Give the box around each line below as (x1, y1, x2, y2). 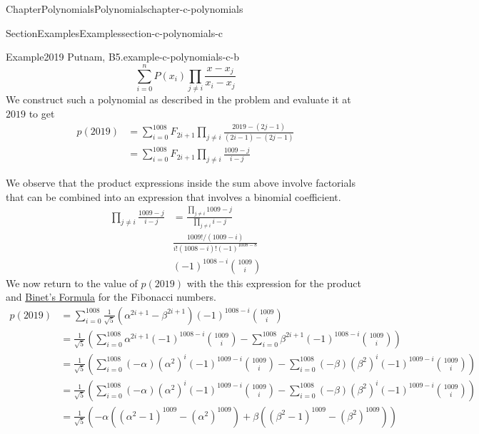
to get (29, 105, 55, 120)
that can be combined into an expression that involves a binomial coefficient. (6, 189, 341, 204)
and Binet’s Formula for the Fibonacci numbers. (6, 289, 216, 304)
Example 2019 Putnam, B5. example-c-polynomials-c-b (6, 49, 239, 64)
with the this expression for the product (186, 275, 361, 290)
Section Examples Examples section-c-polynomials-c (6, 25, 223, 40)
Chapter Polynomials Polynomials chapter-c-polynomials (6, 1, 243, 16)
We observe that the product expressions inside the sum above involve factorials (6, 175, 356, 190)
